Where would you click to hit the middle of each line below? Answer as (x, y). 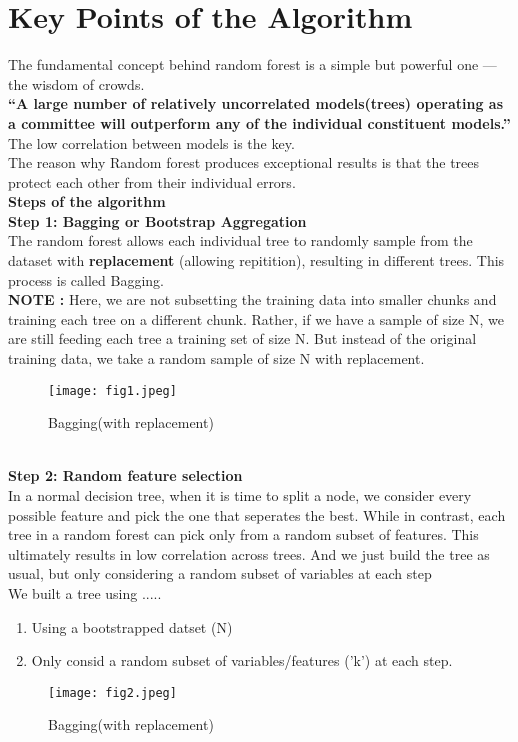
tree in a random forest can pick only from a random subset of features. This (243, 534)
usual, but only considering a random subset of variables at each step (220, 573)
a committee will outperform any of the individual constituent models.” (259, 122)
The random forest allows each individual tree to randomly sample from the (240, 240)
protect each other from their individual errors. (152, 181)
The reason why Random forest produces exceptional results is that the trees (244, 162)
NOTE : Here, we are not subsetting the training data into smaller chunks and (252, 299)
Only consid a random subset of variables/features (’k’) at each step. (242, 660)
